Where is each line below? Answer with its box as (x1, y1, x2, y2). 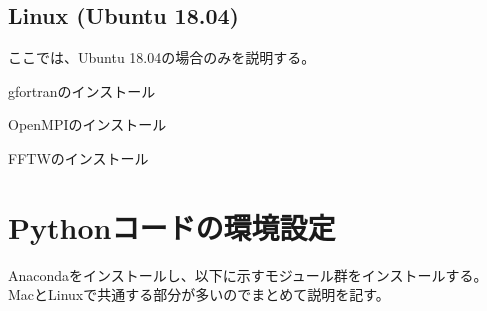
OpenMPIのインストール (8, 114, 167, 135)
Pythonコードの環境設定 (8, 206, 336, 247)
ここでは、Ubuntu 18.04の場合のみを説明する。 (8, 47, 316, 68)
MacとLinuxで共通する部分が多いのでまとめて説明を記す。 (8, 284, 390, 305)
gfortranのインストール (8, 80, 156, 101)
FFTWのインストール (8, 147, 149, 168)
